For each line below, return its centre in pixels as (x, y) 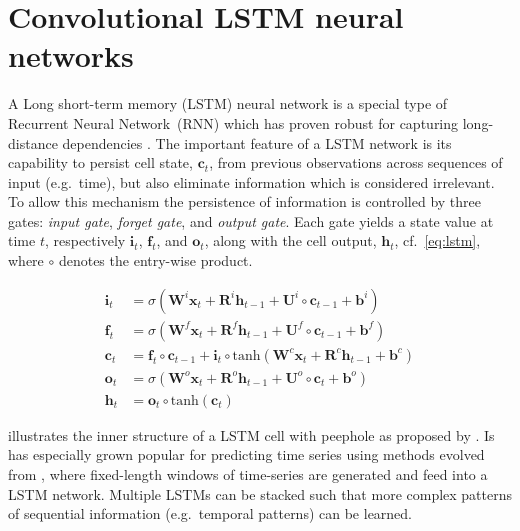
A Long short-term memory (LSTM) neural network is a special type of (228, 103)
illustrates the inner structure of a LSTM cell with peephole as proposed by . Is (251, 434)
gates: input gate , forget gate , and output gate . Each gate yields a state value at (251, 220)
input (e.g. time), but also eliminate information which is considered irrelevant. (251, 181)
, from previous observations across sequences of (356, 162)
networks (71, 55)
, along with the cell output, (290, 240)
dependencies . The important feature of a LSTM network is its (257, 142)
